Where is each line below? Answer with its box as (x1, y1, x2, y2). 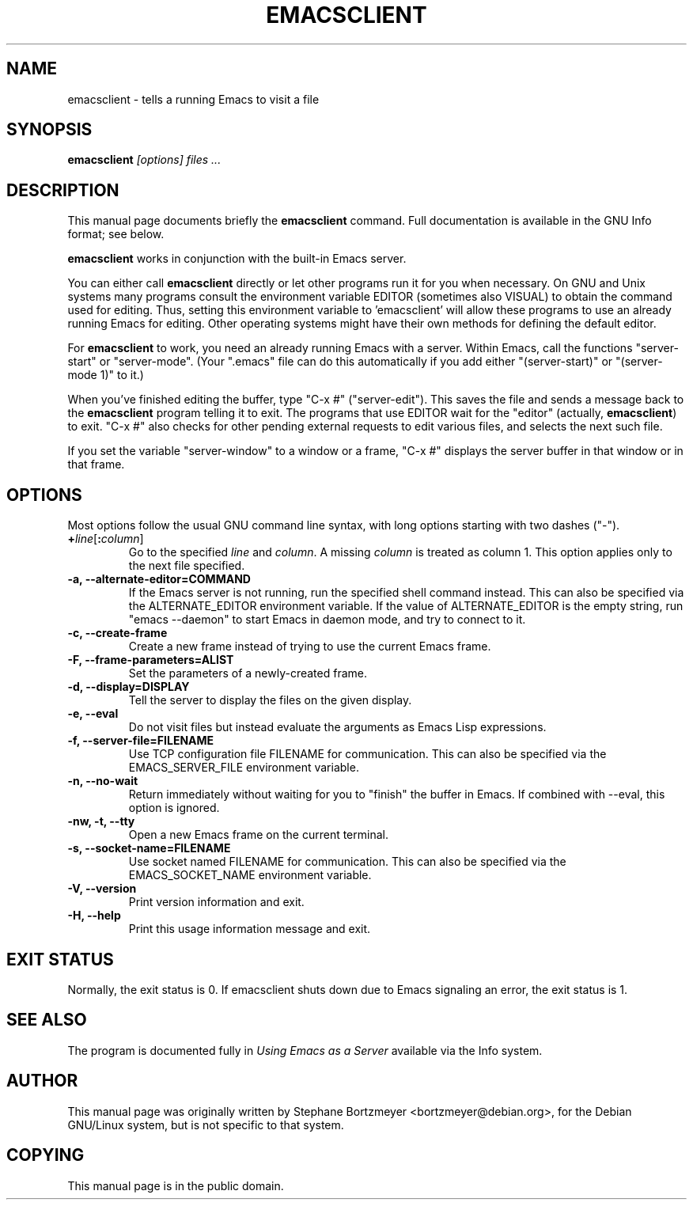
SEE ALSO (6, 1010, 87, 1030)
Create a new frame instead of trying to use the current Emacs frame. (128, 639, 491, 654)
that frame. (67, 457, 125, 472)
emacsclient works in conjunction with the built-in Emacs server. (67, 252, 407, 266)
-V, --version (67, 882, 137, 896)
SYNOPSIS (6, 119, 93, 140)
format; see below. (67, 227, 165, 241)
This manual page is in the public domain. (67, 1178, 284, 1193)
